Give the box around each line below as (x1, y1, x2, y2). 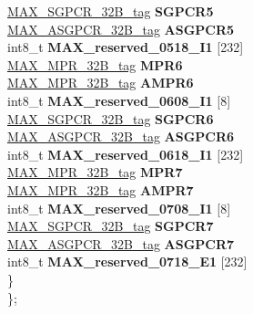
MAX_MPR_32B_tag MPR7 (7, 162, 183, 182)
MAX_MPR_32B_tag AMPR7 (7, 180, 194, 199)
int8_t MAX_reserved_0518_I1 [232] (7, 37, 244, 57)
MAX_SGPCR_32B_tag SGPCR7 (7, 216, 214, 235)
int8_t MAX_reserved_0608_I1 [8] (7, 90, 231, 110)
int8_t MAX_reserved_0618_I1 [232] (7, 144, 244, 163)
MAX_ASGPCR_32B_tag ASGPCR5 (7, 19, 235, 38)
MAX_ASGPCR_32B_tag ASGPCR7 (7, 234, 235, 253)
